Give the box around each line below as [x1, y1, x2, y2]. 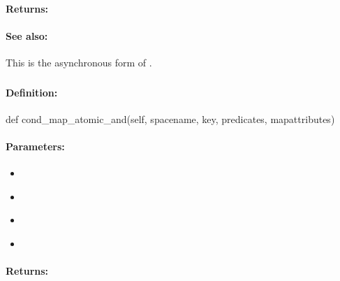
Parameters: [6, 138, 65, 153]
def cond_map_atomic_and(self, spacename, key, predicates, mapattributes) [6, 111, 335, 126]
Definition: [6, 85, 58, 99]
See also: [6, 28, 48, 43]
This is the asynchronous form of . [6, 55, 152, 69]
